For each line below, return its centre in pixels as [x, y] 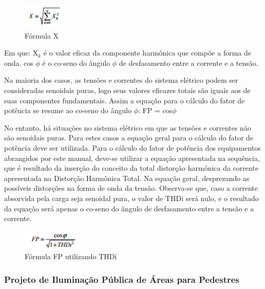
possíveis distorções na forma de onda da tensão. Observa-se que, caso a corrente [131, 188]
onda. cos [19, 62]
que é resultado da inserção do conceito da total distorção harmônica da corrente [131, 168]
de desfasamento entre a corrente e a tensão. [188, 62]
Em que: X [21, 53]
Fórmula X [42, 35]
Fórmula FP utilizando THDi [71, 256]
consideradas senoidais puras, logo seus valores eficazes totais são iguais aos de [127, 90]
